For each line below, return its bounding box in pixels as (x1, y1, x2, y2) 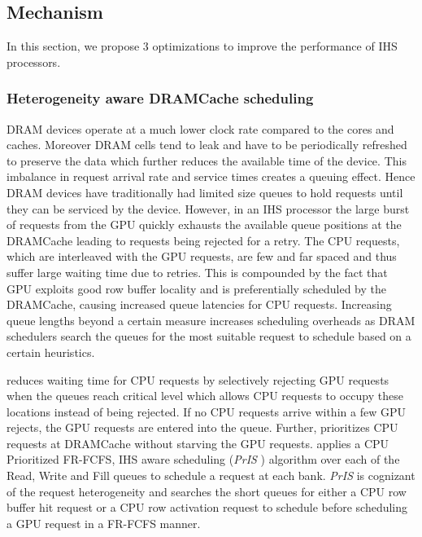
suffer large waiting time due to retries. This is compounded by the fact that (7, 263, 388, 280)
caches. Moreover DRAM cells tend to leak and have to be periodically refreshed (7, 136, 407, 153)
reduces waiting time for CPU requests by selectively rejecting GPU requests (7, 371, 389, 388)
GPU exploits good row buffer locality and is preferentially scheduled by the (7, 280, 386, 297)
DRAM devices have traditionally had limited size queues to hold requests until (7, 183, 403, 200)
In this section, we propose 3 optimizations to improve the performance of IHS (7, 37, 398, 55)
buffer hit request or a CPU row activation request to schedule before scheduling (7, 499, 408, 516)
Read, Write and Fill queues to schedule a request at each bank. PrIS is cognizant (7, 467, 415, 484)
